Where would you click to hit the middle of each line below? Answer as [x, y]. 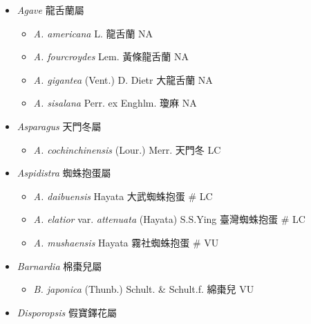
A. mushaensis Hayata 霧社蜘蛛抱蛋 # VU [126, 242]
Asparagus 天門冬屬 [59, 126]
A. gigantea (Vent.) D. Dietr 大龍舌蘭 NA [123, 79]
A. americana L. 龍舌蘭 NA [93, 33]
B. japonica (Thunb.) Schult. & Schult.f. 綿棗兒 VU [144, 289]
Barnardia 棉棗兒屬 [59, 265]
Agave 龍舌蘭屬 [50, 10]
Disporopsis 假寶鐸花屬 [67, 312]
